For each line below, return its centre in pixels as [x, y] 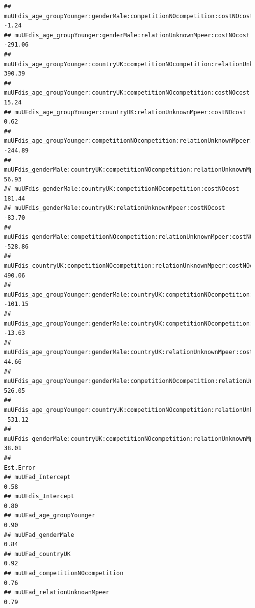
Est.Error [20, 468]
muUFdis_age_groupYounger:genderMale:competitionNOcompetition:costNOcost [129, 16]
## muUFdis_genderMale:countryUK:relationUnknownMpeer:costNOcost [115, 208]
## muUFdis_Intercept [39, 496]
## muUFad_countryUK [38, 554]
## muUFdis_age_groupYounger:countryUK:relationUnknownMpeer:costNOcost [125, 112]
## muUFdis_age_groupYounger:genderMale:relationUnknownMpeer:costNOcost [127, 35]
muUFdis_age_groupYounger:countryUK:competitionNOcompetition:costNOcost [127, 93]
